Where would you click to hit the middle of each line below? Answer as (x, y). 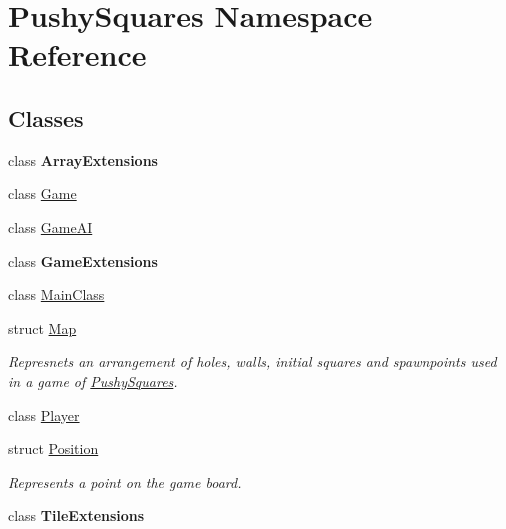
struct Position (53, 448)
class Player (44, 414)
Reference (77, 54)
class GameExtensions (83, 260)
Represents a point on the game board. (125, 481)
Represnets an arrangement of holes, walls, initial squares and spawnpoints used (252, 361)
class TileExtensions (76, 515)
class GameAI (50, 226)
